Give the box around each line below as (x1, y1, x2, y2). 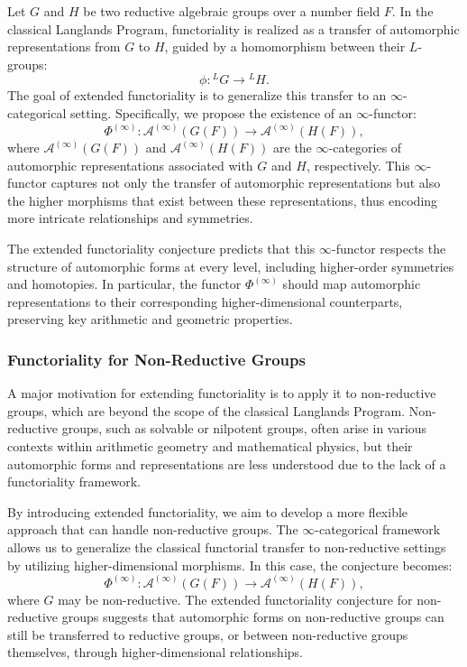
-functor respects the (332, 239, 446, 258)
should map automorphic (282, 274, 421, 293)
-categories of (328, 138, 402, 157)
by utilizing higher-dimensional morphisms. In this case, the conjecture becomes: (7, 555, 453, 574)
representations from (7, 37, 121, 56)
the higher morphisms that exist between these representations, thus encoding (7, 190, 438, 209)
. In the (391, 2, 434, 20)
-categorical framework (315, 520, 441, 539)
